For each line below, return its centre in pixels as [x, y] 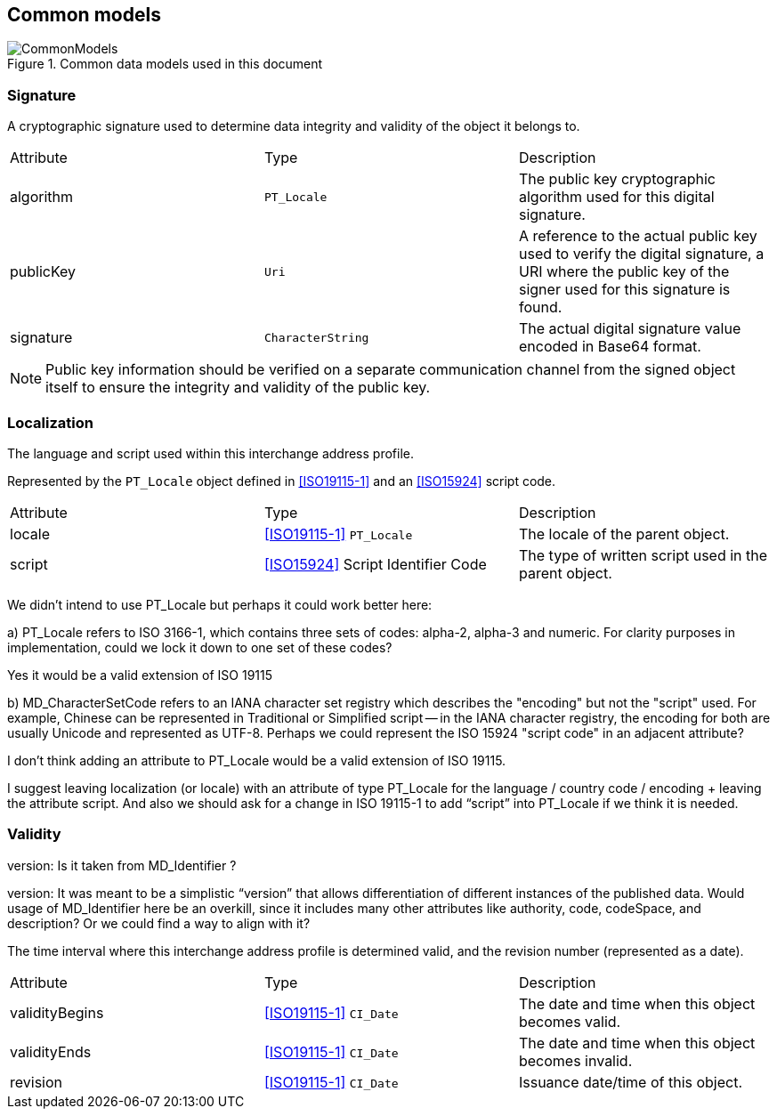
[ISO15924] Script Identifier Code [375, 564]
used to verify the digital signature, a [641, 254]
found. [540, 307]
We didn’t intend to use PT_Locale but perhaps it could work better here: [220, 604]
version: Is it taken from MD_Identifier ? [122, 865]
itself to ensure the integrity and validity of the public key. [238, 388]
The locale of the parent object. [624, 534]
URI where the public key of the [624, 272]
